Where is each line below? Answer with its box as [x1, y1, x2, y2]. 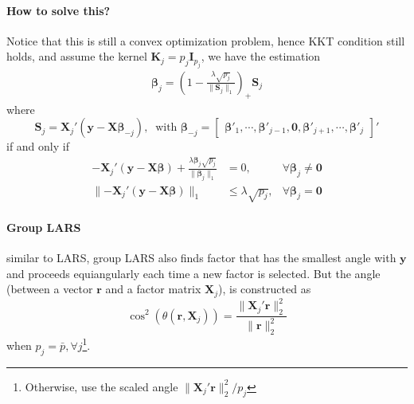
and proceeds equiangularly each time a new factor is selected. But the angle [6, 265, 381, 281]
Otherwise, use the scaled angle [25, 378, 178, 394]
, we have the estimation [201, 48, 321, 65]
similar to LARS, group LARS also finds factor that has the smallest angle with [6, 249, 396, 266]
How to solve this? [6, 2, 111, 18]
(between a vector [6, 280, 93, 297]
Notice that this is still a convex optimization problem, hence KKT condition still [6, 32, 405, 49]
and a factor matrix [105, 280, 201, 297]
